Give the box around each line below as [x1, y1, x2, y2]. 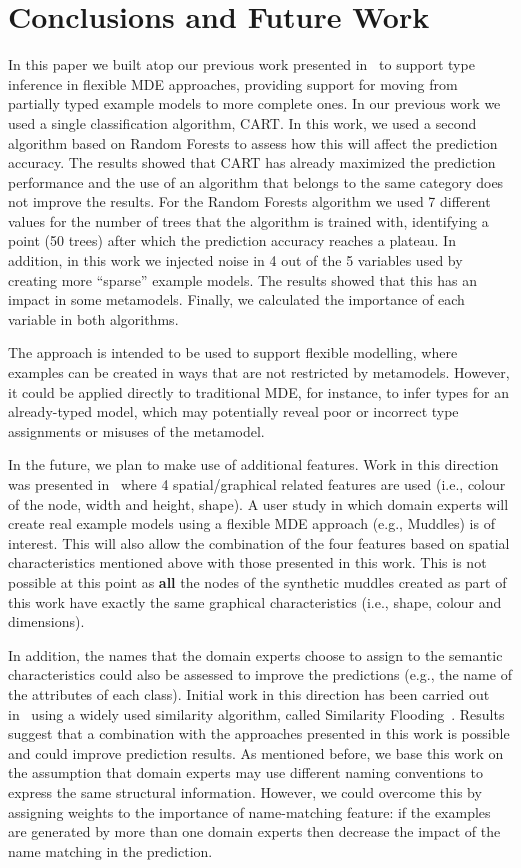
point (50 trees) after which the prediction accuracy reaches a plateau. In [8, 230, 456, 251]
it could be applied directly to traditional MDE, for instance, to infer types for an [8, 381, 509, 402]
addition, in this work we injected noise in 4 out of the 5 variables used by [8, 250, 463, 271]
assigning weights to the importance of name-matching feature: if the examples [8, 801, 491, 822]
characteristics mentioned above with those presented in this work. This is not [8, 552, 487, 573]
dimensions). [8, 611, 85, 632]
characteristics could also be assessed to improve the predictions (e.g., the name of [8, 664, 512, 685]
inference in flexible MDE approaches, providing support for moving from [8, 73, 458, 94]
